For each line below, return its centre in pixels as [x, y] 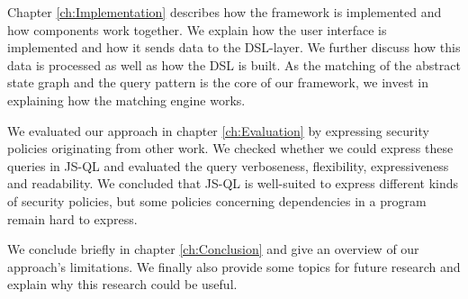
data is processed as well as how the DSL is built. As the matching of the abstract [234, 64]
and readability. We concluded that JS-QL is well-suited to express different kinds [233, 183]
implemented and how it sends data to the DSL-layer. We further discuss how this [234, 47]
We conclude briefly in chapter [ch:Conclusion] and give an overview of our [213, 249]
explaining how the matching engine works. [126, 100]
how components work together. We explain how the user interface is [197, 29]
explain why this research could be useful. [122, 284]
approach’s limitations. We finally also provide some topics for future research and [234, 266]
